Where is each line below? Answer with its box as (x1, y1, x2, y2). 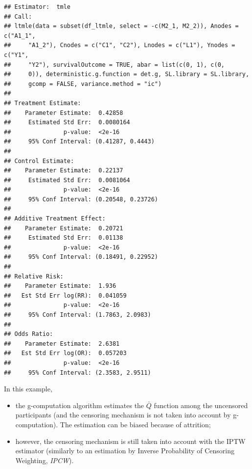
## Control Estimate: (4, 157, 74, 165)
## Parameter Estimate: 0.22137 (4, 167, 123, 174)
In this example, (4, 384, 52, 394)
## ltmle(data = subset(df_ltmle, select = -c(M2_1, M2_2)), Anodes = (4, 23, 239, 30)
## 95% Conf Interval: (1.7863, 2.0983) (4, 311, 151, 318)
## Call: (4, 13, 32, 20)
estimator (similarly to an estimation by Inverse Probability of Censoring (15, 445, 235, 456)
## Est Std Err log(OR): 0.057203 (4, 350, 127, 357)
